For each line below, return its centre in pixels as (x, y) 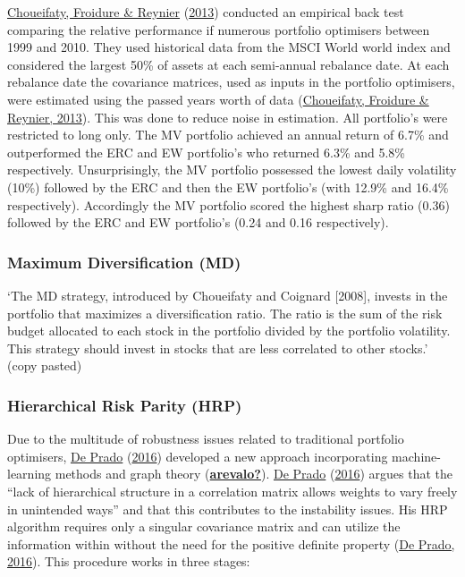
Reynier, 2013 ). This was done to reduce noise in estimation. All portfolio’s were (228, 117)
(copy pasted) (45, 365)
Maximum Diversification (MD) (124, 262)
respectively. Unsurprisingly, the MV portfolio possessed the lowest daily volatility (232, 170)
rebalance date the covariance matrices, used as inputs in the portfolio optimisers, (231, 82)
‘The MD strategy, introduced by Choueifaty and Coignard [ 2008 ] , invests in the (228, 295)
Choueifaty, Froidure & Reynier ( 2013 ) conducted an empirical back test (206, 12)
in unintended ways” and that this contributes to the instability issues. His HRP (228, 509)
